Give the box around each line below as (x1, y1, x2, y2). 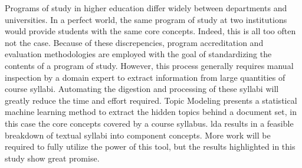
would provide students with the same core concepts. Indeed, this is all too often (5, 25, 296, 37)
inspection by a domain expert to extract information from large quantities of (5, 71, 285, 83)
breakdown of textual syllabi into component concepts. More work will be (5, 129, 271, 141)
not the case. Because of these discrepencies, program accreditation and (5, 36, 264, 48)
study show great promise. (5, 151, 100, 164)
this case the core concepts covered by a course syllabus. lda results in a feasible (5, 117, 294, 129)
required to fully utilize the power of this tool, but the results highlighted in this (5, 140, 296, 153)
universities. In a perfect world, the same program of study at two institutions (5, 13, 287, 25)
